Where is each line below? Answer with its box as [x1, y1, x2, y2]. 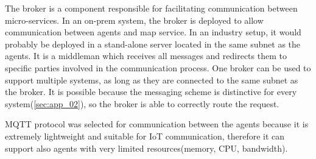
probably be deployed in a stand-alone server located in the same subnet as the [5, 37, 301, 50]
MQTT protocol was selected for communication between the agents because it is [5, 118, 309, 130]
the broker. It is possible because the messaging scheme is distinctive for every [5, 85, 297, 98]
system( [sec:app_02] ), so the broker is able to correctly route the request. [5, 97, 279, 110]
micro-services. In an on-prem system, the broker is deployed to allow [5, 13, 264, 26]
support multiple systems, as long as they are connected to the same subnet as [5, 73, 298, 86]
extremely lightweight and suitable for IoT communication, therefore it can [5, 129, 285, 142]
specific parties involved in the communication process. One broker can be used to [5, 61, 311, 74]
